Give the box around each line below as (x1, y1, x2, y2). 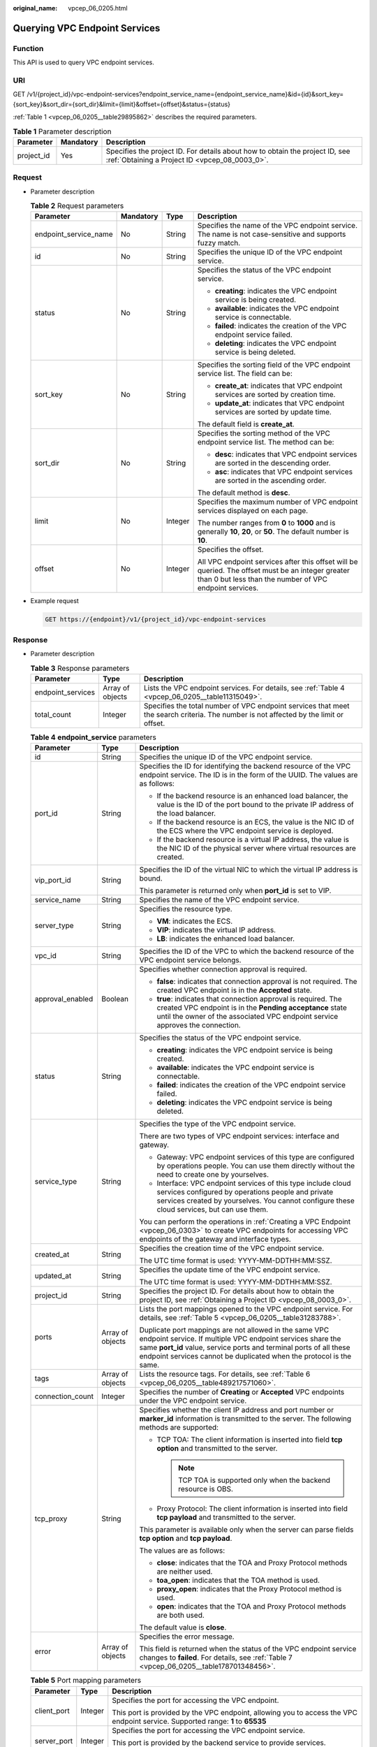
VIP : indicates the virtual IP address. (156, 925, 276, 935)
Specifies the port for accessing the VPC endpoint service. (112, 1725, 305, 1735)
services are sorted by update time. (214, 407, 332, 417)
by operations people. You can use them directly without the (156, 1161, 355, 1170)
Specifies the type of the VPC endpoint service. (139, 1119, 296, 1129)
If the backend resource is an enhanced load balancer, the (156, 791, 348, 801)
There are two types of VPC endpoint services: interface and (139, 1131, 340, 1141)
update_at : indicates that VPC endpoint (214, 398, 345, 408)
